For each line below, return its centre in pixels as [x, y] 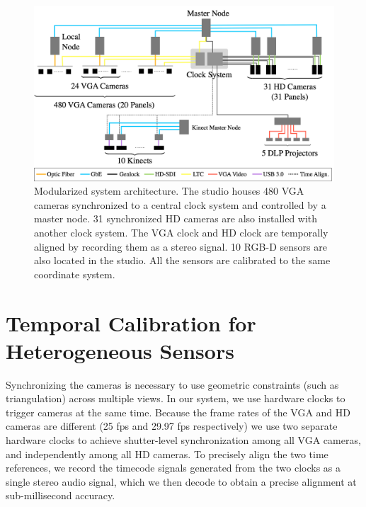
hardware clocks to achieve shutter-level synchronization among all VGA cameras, [183, 440]
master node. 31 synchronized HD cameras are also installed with [176, 218]
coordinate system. [75, 274]
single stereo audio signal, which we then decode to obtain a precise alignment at [181, 481]
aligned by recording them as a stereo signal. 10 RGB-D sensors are [181, 246]
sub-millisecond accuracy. [61, 495]
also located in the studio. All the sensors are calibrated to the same [182, 260]
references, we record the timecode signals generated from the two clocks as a [173, 468]
